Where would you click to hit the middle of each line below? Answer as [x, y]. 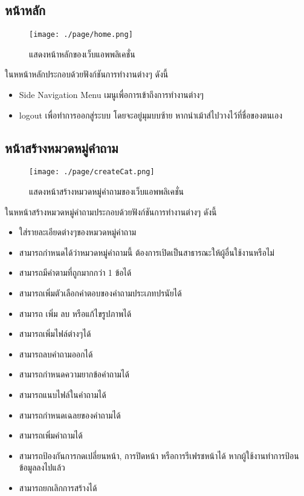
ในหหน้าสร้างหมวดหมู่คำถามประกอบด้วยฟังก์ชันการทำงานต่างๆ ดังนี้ [111, 211]
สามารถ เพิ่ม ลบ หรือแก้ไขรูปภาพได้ [75, 313]
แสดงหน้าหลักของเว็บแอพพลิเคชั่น [82, 54]
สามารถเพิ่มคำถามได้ [51, 435]
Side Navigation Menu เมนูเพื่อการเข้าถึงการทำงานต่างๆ [111, 95]
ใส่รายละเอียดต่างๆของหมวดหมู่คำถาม [78, 232]
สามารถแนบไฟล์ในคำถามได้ [63, 395]
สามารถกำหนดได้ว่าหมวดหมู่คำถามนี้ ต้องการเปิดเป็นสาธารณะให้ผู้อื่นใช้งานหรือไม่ [147, 252]
